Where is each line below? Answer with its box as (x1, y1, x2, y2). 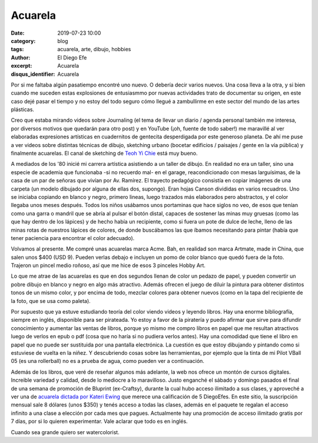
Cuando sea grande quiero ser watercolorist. (11, 428, 120, 435)
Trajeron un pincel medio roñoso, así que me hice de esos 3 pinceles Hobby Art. (11, 262, 206, 269)
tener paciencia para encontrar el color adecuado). (11, 234, 135, 241)
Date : (11, 29, 25, 36)
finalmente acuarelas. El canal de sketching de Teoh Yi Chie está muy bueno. (11, 150, 198, 157)
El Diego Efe (57, 54, 87, 61)
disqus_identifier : (11, 71, 55, 78)
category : (11, 37, 36, 44)
